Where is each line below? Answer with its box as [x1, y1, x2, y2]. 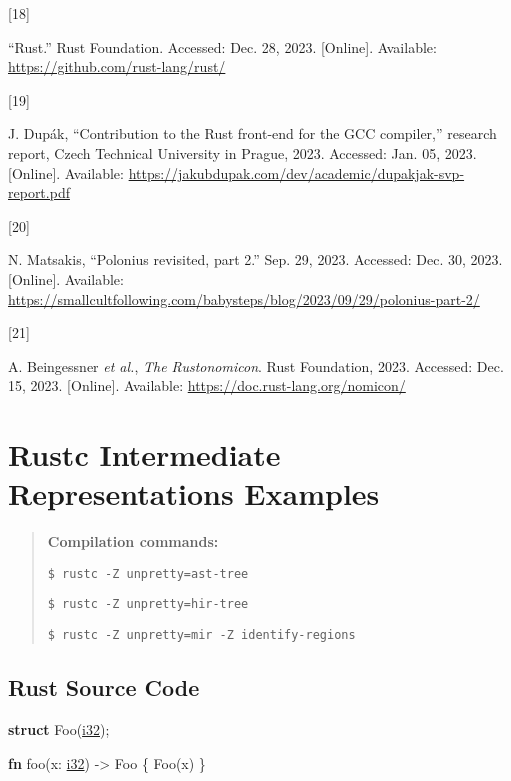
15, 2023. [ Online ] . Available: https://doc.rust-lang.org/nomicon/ [8, 375, 406, 396]
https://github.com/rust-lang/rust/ [8, 56, 226, 77]
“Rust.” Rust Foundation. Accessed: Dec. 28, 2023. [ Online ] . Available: [8, 36, 437, 57]
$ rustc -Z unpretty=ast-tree [47, 566, 249, 581]
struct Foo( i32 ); [8, 718, 110, 739]
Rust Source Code [8, 672, 200, 703]
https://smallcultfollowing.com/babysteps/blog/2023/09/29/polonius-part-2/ [8, 288, 480, 309]
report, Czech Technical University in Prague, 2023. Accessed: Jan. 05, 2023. [8, 142, 477, 163]
